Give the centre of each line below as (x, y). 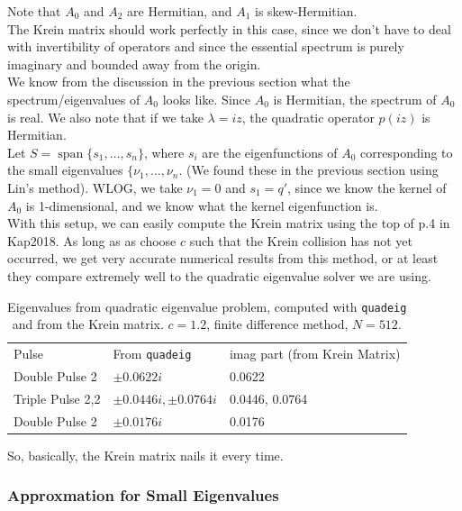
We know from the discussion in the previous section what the (179, 82)
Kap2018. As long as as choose (92, 240)
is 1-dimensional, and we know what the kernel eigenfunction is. (202, 205)
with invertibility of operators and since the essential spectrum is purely (206, 46)
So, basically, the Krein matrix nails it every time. (145, 455)
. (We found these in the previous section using (308, 170)
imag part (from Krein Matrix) (315, 354)
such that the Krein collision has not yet (301, 240)
